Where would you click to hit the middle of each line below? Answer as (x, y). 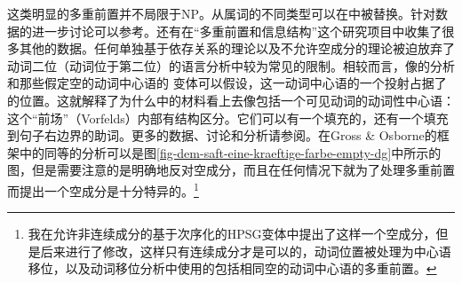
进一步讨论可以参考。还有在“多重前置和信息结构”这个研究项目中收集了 (237, 31)
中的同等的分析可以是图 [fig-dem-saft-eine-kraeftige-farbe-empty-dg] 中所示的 (231, 152)
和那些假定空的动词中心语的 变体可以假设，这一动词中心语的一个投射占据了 (227, 83)
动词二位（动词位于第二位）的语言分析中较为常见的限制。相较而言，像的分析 (231, 65)
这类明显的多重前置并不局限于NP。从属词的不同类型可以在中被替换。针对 (222, 13)
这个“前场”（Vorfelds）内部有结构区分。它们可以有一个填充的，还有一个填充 (228, 118)
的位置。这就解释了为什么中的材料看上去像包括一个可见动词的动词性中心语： (231, 100)
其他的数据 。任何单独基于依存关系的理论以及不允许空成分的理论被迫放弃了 (237, 48)
